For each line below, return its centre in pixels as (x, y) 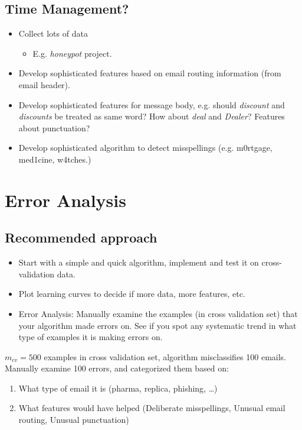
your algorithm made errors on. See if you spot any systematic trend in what (157, 325)
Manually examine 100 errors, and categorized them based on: (117, 368)
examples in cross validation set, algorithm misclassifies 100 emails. (165, 356)
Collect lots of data (53, 33)
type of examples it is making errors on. (91, 337)
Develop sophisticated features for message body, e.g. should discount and (152, 104)
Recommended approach (81, 237)
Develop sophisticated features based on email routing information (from (150, 73)
